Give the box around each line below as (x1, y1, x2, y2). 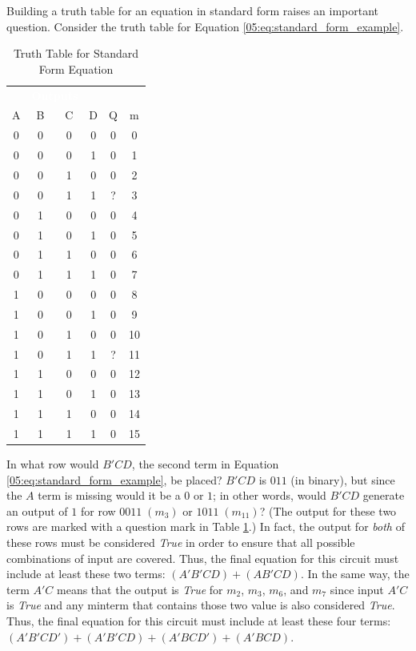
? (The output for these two (259, 502, 397, 519)
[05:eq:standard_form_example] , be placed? (6, 471, 222, 488)
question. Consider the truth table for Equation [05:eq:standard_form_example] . (6, 18, 404, 34)
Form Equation (38, 60, 114, 77)
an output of (6, 502, 68, 519)
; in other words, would (213, 487, 326, 504)
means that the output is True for (57, 581, 223, 597)
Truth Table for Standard (13, 45, 139, 62)
